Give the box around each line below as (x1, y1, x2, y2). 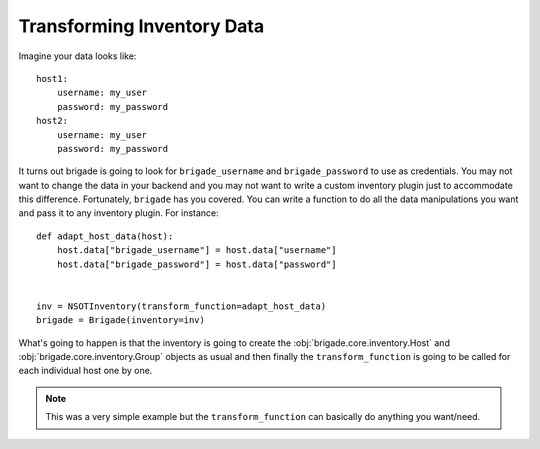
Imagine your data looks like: (18, 50, 137, 62)
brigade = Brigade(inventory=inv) (36, 315, 205, 326)
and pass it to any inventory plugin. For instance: (18, 207, 219, 219)
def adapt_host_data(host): (36, 230, 174, 242)
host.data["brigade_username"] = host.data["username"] (56, 245, 337, 256)
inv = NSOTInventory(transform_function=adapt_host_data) (36, 300, 327, 312)
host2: (36, 115, 69, 127)
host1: (36, 73, 69, 84)
